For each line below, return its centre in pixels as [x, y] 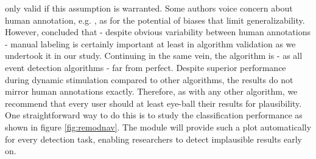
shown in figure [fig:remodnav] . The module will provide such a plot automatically [158, 127]
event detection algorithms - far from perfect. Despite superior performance [146, 67]
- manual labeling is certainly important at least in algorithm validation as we [150, 43]
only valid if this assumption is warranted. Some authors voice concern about [149, 8]
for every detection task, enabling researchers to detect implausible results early [153, 139]
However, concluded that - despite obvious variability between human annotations [158, 32]
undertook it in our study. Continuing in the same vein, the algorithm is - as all [154, 56]
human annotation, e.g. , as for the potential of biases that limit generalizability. [155, 20]
